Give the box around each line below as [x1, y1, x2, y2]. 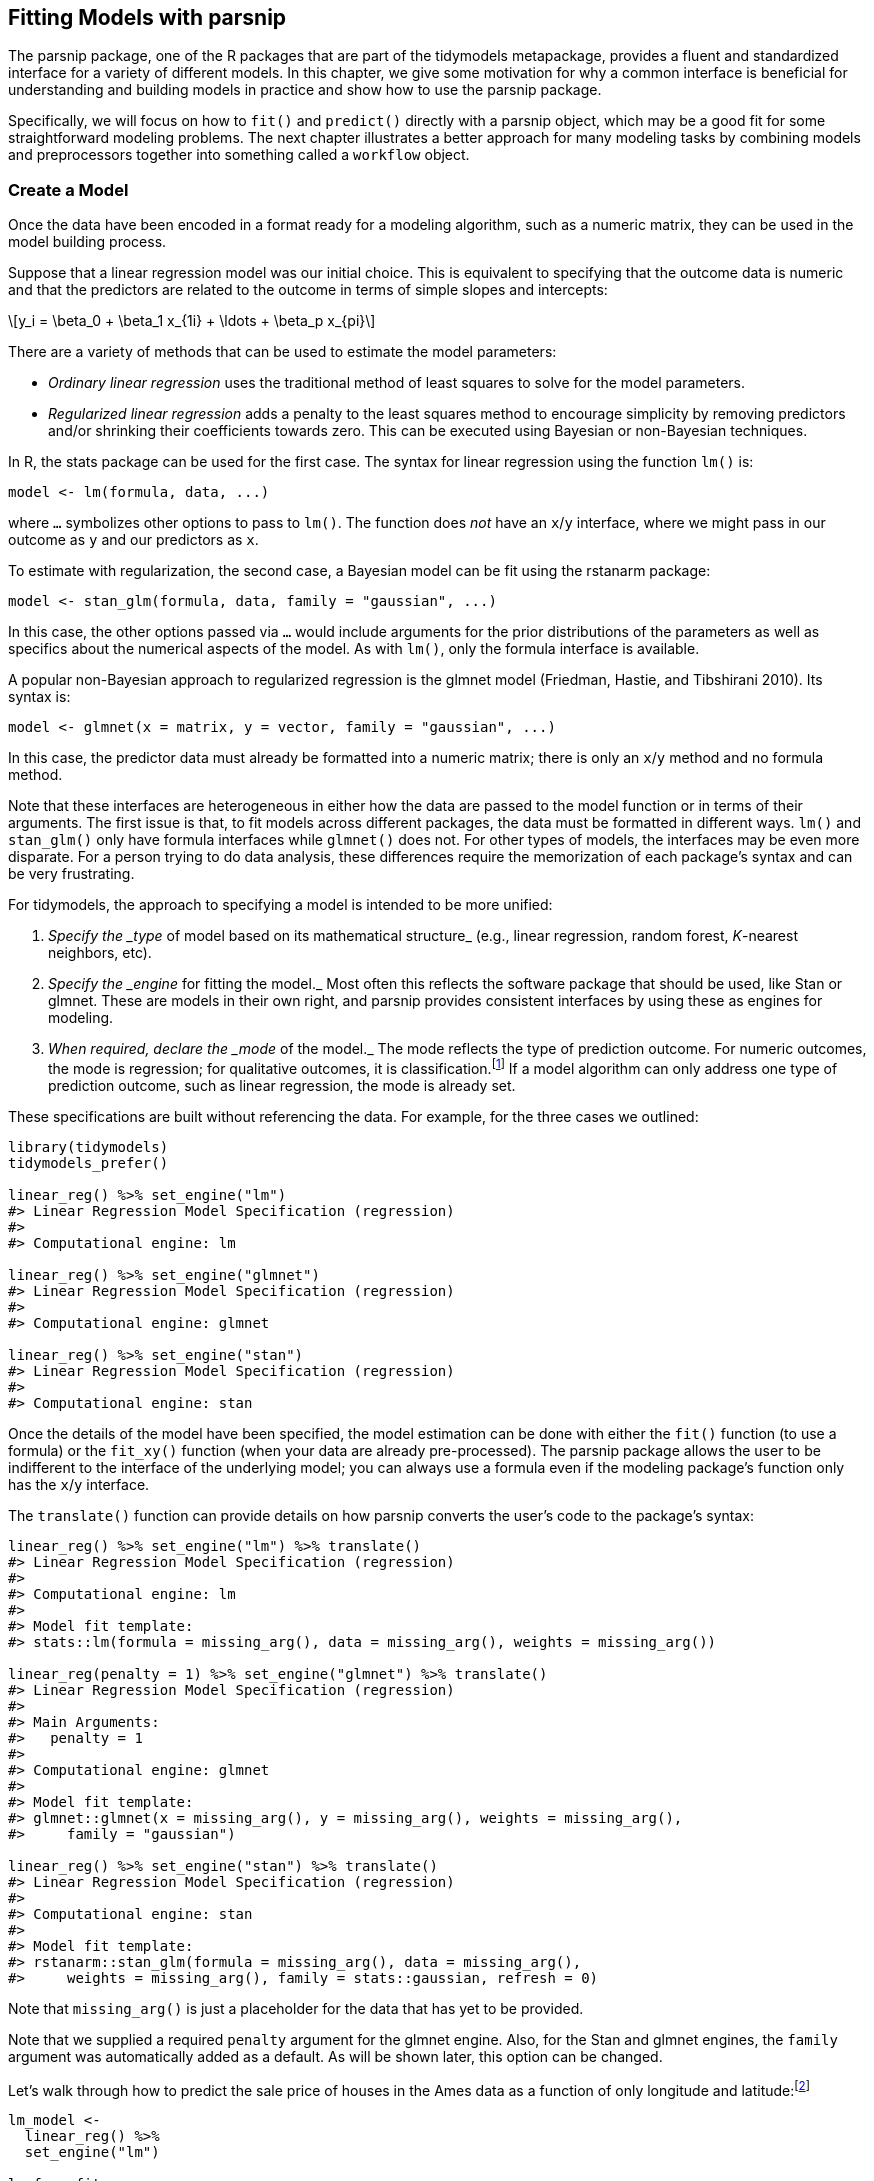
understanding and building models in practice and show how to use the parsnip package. [8, 81, 602, 99]
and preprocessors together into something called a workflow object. [8, 146, 470, 164]
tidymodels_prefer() [8, 1154, 169, 1171]
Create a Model [8, 179, 129, 200]
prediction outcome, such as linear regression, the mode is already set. [48, 1076, 516, 1094]
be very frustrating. [8, 865, 135, 883]
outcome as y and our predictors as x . [8, 531, 259, 549]
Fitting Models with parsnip [8, 5, 287, 30]
